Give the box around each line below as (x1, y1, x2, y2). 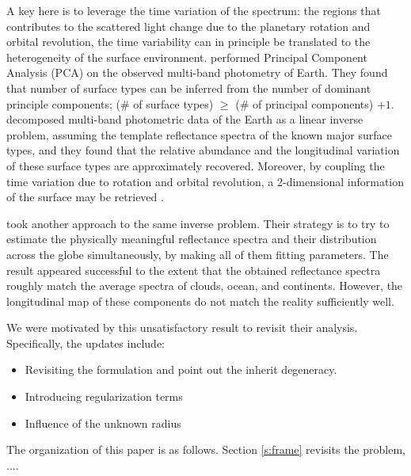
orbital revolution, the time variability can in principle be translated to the (6, 33, 371, 50)
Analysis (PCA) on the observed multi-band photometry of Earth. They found (6, 64, 388, 81)
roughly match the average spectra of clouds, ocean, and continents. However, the (6, 277, 403, 294)
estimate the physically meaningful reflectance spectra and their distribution (6, 230, 377, 247)
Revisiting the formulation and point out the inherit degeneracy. (25, 361, 337, 378)
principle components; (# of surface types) (6, 95, 214, 112)
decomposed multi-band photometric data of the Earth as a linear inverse (6, 111, 363, 128)
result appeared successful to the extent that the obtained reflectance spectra (6, 261, 381, 278)
